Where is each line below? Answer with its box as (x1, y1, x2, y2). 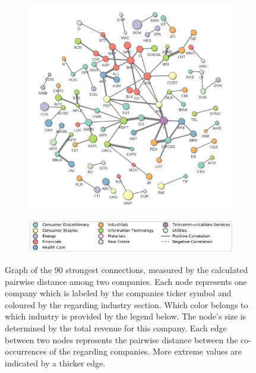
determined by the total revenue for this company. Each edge (5, 321, 227, 334)
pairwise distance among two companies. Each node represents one (5, 275, 247, 287)
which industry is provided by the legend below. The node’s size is (5, 310, 246, 322)
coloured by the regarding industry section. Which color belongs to (5, 298, 248, 311)
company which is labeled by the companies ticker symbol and (5, 287, 232, 299)
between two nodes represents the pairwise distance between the (5, 333, 238, 346)
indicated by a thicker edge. (5, 356, 106, 369)
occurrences (5, 345, 47, 358)
